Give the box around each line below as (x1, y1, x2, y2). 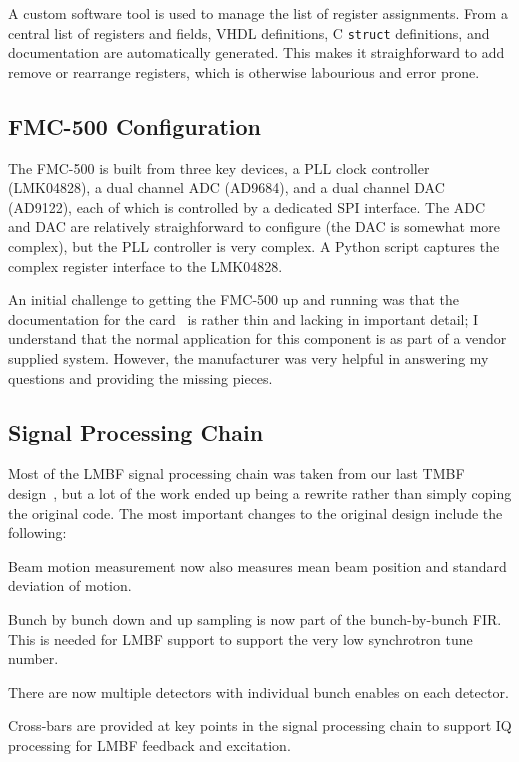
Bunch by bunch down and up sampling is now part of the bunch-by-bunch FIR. (8, 608, 502, 629)
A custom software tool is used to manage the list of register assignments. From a (8, 3, 508, 23)
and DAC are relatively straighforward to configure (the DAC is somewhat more (8, 216, 501, 237)
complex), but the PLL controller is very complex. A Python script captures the (8, 236, 500, 257)
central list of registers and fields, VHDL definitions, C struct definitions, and (8, 22, 490, 43)
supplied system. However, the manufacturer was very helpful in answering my (8, 347, 489, 368)
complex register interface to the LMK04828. (8, 255, 283, 276)
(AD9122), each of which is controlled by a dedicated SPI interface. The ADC (8, 196, 486, 217)
